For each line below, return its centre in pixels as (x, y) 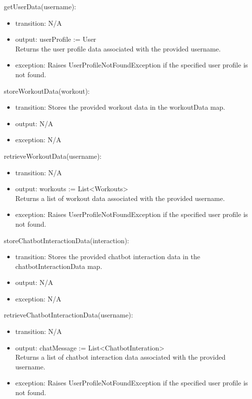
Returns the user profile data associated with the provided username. (118, 48)
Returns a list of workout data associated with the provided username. (120, 198)
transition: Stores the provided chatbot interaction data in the (108, 257)
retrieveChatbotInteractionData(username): (69, 315)
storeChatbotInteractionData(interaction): (67, 240)
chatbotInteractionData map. (59, 266)
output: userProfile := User (56, 39)
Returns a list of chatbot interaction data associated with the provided (120, 357)
